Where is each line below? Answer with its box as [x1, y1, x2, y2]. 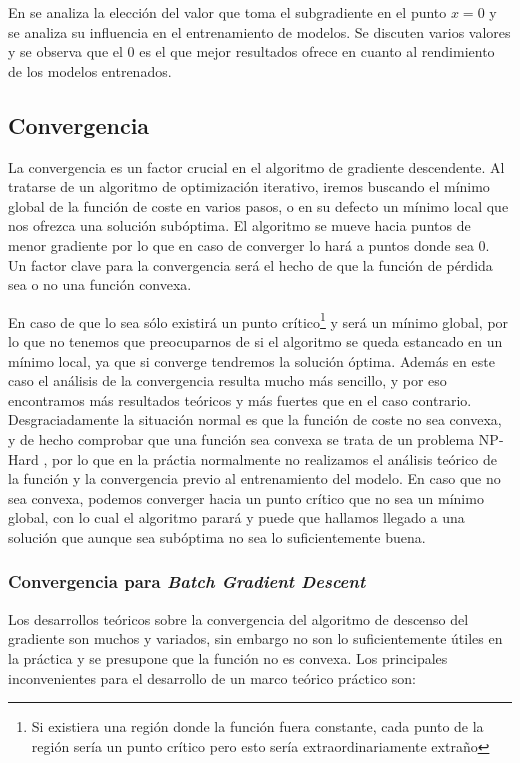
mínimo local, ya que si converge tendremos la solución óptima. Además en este [8, 350, 495, 371]
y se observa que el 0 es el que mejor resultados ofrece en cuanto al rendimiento [8, 41, 495, 62]
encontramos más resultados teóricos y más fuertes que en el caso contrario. [8, 389, 472, 410]
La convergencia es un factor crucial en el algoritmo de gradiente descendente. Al [8, 156, 505, 177]
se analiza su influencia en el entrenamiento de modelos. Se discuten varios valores [8, 21, 511, 42]
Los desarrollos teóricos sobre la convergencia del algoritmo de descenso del [8, 608, 469, 629]
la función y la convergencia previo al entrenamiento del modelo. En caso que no [8, 468, 501, 489]
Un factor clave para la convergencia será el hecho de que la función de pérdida [8, 254, 493, 275]
